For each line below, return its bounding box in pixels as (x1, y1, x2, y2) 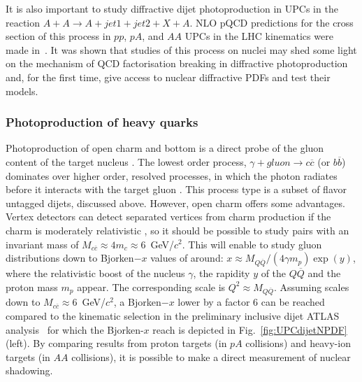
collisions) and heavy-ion (245, 336, 351, 351)
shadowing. (6, 363, 53, 378)
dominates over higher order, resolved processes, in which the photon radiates (6, 168, 338, 183)
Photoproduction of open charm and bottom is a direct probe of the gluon (6, 141, 324, 155)
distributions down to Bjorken (6, 250, 134, 265)
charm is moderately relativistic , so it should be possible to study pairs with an (6, 222, 349, 237)
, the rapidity (193, 266, 250, 281)
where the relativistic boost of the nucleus (6, 266, 185, 281)
